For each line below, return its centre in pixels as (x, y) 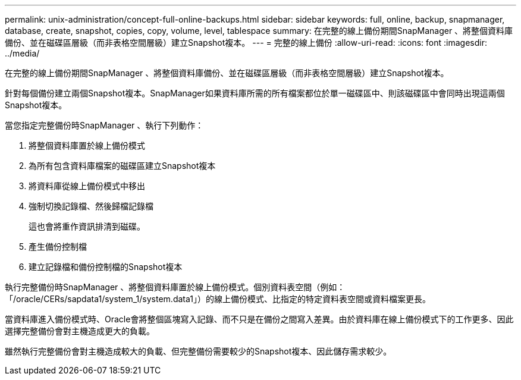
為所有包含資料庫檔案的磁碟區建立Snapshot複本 (122, 166)
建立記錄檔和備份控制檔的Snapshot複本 (106, 267)
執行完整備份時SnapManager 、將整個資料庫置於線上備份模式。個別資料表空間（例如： (175, 287)
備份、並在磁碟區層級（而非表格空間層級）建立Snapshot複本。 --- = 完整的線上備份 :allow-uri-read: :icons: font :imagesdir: (246, 43)
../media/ (22, 53)
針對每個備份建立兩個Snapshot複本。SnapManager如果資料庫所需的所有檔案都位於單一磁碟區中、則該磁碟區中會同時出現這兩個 (255, 93)
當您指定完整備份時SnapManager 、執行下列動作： (104, 125)
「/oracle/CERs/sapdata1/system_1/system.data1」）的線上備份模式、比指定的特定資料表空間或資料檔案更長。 (218, 299)
